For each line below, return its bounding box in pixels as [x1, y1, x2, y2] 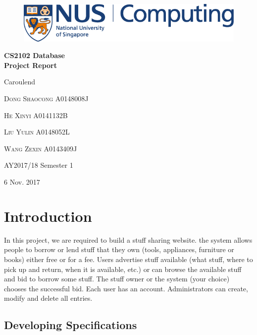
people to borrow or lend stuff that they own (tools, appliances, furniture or [4, 244, 234, 255]
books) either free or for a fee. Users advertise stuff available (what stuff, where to [4, 254, 253, 264]
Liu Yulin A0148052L [4, 127, 70, 137]
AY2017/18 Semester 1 [4, 160, 73, 170]
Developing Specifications [4, 317, 137, 333]
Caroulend [4, 76, 36, 87]
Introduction [4, 205, 92, 226]
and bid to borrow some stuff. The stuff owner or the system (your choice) [4, 273, 230, 284]
